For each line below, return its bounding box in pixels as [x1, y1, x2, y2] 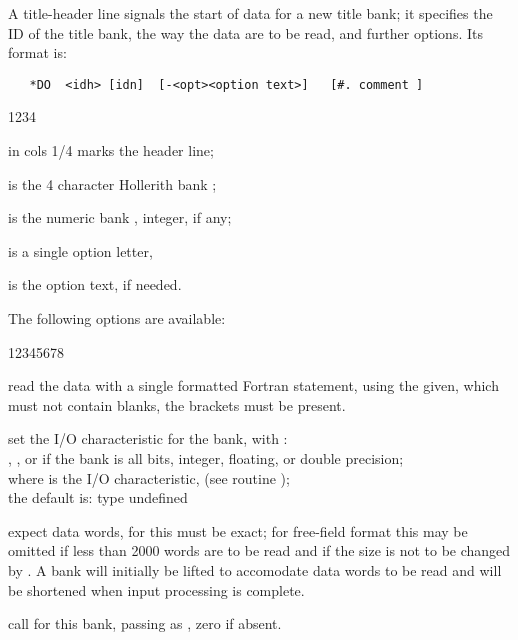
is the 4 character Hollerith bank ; [8, 173, 217, 194]
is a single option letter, [8, 240, 153, 261]
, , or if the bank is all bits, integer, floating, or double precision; [8, 447, 404, 468]
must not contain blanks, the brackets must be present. [8, 394, 346, 415]
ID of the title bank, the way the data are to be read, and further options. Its [8, 22, 483, 43]
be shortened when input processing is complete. [8, 579, 305, 600]
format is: [8, 42, 67, 63]
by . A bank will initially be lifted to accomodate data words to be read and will [8, 559, 502, 580]
